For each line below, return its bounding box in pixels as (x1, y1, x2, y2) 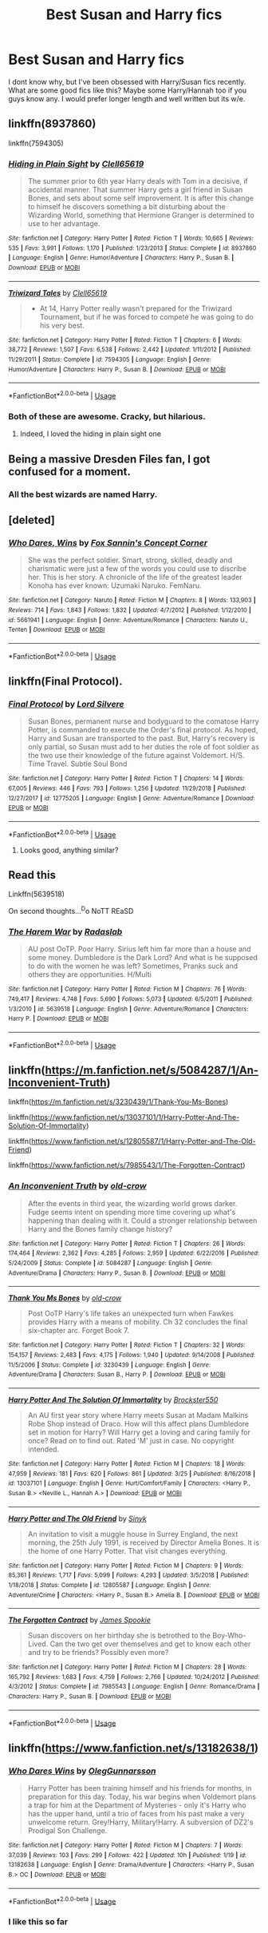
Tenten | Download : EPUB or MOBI (8, 625, 105, 634)
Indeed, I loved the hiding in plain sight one (19, 429, 162, 439)
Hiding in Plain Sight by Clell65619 (8, 158, 144, 169)
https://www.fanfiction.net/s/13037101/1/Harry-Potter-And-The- (30, 1113, 240, 1122)
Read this (8, 868, 56, 882)
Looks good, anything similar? (19, 845, 119, 855)
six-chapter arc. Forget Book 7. (27, 1326, 129, 1336)
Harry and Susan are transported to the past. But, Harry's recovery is (27, 733, 255, 744)
